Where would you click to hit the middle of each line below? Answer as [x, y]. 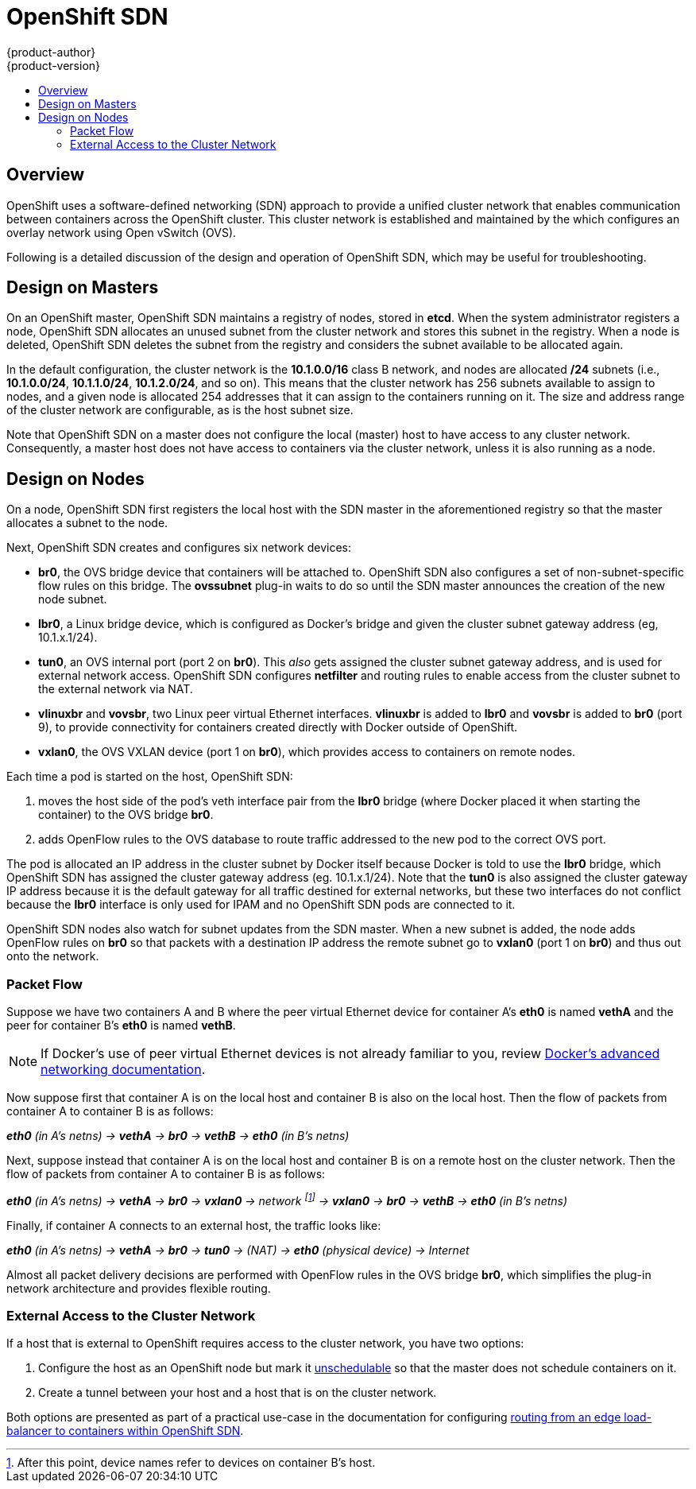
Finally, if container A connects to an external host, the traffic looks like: [194, 1225]
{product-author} [51, 52]
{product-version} [54, 65]
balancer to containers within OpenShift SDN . [125, 1431]
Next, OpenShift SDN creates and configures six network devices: [179, 548]
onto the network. [53, 956]
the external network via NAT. [116, 689]
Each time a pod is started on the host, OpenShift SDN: [150, 777]
